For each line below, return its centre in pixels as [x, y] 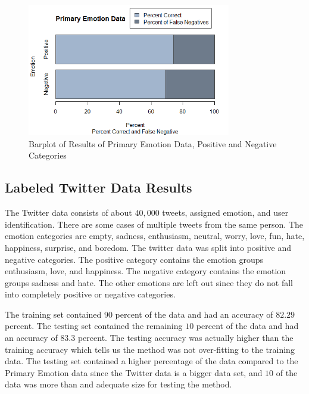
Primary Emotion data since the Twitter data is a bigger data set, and [134, 372]
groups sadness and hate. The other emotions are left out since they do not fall [149, 282]
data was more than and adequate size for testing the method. [118, 384]
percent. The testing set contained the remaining [94, 326]
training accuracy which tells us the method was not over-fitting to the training [150, 349]
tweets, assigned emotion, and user [225, 212]
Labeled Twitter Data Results [99, 187]
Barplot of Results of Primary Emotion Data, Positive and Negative [153, 143]
